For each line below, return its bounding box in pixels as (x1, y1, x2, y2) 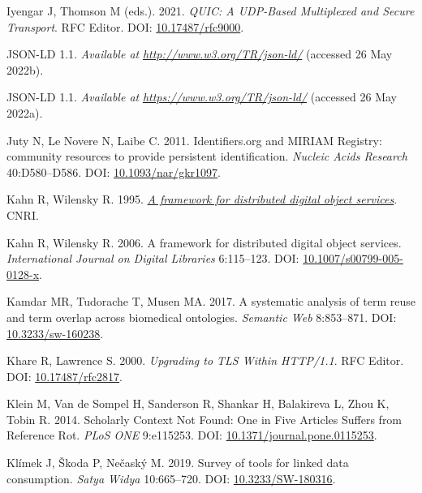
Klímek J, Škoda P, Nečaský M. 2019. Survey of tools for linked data (6, 454, 349, 471)
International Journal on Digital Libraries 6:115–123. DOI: (6, 250, 299, 267)
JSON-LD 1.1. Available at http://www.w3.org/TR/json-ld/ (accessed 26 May (6, 45, 393, 62)
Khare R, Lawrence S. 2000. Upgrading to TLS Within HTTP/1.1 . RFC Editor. (6, 352, 404, 369)
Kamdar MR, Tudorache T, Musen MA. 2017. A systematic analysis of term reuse (6, 293, 416, 310)
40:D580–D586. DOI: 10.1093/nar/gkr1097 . (6, 163, 221, 180)
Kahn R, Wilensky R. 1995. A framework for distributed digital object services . (6, 191, 398, 208)
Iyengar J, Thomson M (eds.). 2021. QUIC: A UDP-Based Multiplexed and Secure (6, 2, 415, 19)
